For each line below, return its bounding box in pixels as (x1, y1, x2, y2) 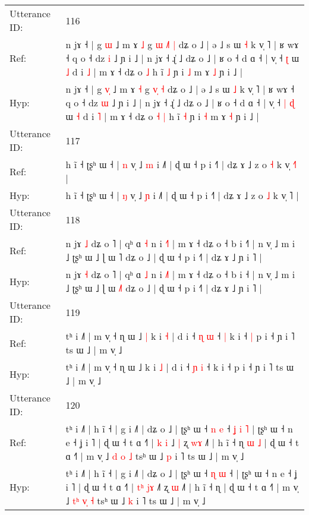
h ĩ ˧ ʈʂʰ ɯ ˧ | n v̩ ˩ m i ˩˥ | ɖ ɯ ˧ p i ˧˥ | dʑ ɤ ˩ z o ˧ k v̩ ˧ (65, 157, 297, 171)
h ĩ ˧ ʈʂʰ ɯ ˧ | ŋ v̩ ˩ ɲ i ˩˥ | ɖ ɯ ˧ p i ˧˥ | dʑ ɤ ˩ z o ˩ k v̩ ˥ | (65, 188, 299, 202)
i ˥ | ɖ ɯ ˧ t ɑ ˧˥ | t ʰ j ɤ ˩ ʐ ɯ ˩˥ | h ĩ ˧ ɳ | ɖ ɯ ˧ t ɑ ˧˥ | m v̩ (65, 480, 298, 494)
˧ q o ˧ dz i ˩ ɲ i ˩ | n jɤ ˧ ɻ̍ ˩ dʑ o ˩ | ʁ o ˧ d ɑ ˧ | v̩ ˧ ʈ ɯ (65, 51, 299, 65)
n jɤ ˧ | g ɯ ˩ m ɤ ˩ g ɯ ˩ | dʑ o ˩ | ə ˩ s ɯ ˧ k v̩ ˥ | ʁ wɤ (65, 37, 299, 51)
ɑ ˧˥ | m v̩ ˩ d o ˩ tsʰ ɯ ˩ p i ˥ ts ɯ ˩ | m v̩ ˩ (65, 449, 244, 463)
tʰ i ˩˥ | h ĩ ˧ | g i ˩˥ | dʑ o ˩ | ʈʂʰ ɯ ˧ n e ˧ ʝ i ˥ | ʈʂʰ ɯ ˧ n (65, 422, 293, 435)
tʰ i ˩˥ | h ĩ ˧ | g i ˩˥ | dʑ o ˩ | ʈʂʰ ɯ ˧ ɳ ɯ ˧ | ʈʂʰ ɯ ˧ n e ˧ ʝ (65, 466, 298, 480)
